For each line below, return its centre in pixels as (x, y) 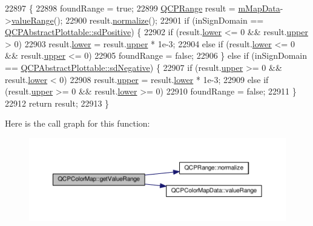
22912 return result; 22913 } (57, 103)
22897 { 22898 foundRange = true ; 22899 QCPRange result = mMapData (143, 8)
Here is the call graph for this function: (77, 123)
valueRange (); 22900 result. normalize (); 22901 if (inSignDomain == (137, 20)
